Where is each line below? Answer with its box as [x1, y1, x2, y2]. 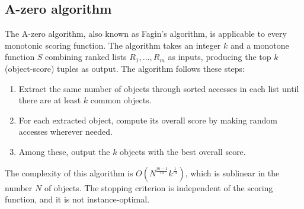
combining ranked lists [45, 50, 127, 63]
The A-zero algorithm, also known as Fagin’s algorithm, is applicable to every [5, 27, 287, 40]
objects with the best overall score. [120, 145, 246, 157]
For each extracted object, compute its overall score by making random [18, 113, 277, 126]
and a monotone [230, 39, 289, 51]
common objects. [90, 94, 152, 106]
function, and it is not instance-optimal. [5, 193, 150, 205]
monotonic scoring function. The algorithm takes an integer [5, 39, 221, 51]
